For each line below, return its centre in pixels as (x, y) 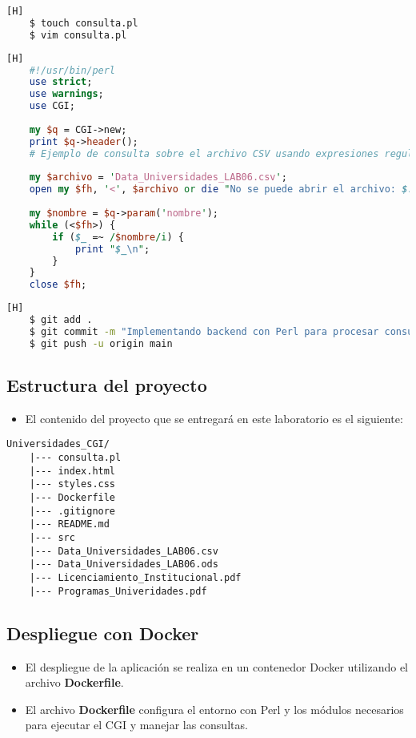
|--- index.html (72, 471)
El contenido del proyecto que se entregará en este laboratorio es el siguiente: (214, 418)
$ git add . (61, 320)
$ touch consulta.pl (84, 23)
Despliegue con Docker (103, 633)
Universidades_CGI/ (58, 444)
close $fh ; (58, 285)
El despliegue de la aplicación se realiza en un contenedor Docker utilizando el (216, 666)
